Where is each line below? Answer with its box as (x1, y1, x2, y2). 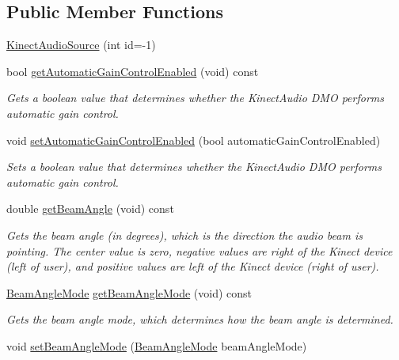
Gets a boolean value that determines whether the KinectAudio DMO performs (6, 89, 385, 106)
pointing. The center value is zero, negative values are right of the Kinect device (6, 242, 393, 259)
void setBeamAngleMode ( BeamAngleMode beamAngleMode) (6, 337, 307, 354)
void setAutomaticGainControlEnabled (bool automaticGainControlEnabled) (6, 131, 381, 148)
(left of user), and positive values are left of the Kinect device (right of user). (6, 258, 379, 275)
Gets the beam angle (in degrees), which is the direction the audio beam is (6, 226, 363, 243)
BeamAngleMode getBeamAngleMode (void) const (6, 284, 253, 301)
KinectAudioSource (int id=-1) (6, 36, 156, 53)
